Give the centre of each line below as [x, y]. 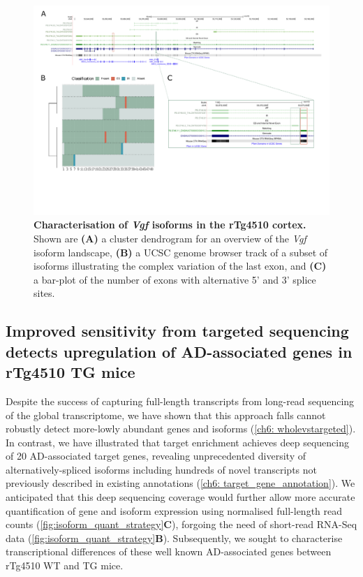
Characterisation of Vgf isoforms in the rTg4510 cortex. [170, 225]
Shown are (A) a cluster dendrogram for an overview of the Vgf [170, 238]
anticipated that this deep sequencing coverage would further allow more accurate [180, 497]
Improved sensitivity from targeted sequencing [177, 331]
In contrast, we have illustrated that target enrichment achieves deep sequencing [177, 442]
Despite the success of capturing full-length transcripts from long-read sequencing [180, 401]
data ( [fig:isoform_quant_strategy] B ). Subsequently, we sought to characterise [174, 538]
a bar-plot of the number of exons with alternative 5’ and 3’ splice [175, 279]
